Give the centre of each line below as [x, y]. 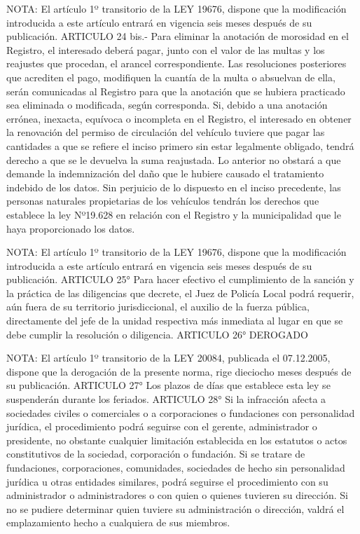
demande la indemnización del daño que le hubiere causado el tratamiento [165, 173]
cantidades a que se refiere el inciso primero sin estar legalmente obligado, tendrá [180, 145]
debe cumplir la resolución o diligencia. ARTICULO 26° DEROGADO [157, 334]
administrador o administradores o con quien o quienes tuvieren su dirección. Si [177, 495]
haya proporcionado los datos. [71, 228]
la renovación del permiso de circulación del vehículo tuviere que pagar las [166, 132]
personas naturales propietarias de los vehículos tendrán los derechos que [163, 201]
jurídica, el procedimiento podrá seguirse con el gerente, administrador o [162, 426]
